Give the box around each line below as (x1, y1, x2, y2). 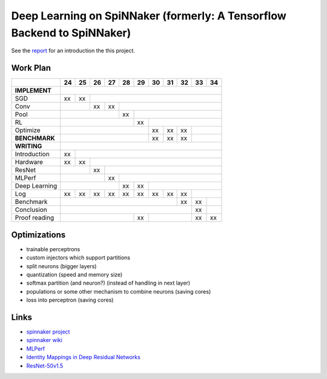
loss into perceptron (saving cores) (26, 297, 114, 304)
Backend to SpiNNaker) (11, 26, 131, 39)
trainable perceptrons (26, 245, 81, 252)
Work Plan (11, 63, 51, 73)
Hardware (15, 158, 44, 166)
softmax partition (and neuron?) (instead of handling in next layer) (26, 279, 191, 287)
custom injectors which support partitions (26, 254, 130, 262)
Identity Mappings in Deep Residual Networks (26, 354, 140, 361)
